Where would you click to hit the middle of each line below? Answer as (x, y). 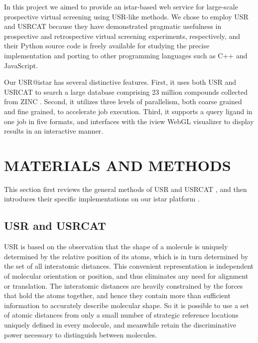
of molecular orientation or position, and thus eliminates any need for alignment (126, 276)
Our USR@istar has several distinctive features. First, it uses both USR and (120, 82)
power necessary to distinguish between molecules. (81, 334)
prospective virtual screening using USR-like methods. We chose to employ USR (126, 16)
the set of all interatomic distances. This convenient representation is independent (129, 266)
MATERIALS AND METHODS (118, 165)
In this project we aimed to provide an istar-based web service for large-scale (121, 6)
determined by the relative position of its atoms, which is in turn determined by (126, 256)
